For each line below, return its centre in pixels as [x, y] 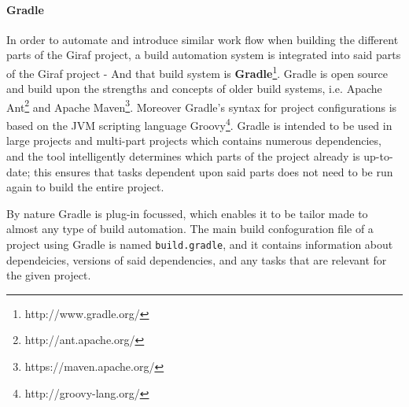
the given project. [49, 275]
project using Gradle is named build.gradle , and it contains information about [200, 244]
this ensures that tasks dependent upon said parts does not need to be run [213, 171]
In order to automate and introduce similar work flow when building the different [203, 39]
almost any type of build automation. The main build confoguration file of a [190, 229]
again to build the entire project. [85, 187]
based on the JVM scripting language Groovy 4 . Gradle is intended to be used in [199, 124]
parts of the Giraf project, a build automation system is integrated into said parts [204, 55]
